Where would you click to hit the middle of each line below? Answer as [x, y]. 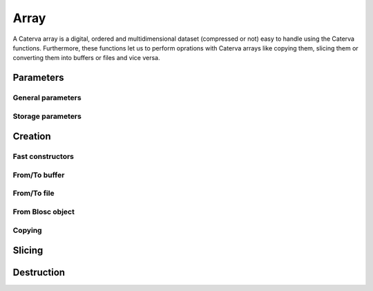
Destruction [39, 273]
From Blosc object [44, 212]
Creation [32, 137]
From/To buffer [39, 175]
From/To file [34, 194]
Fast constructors [44, 157]
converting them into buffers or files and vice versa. [86, 58]
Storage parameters [47, 116]
